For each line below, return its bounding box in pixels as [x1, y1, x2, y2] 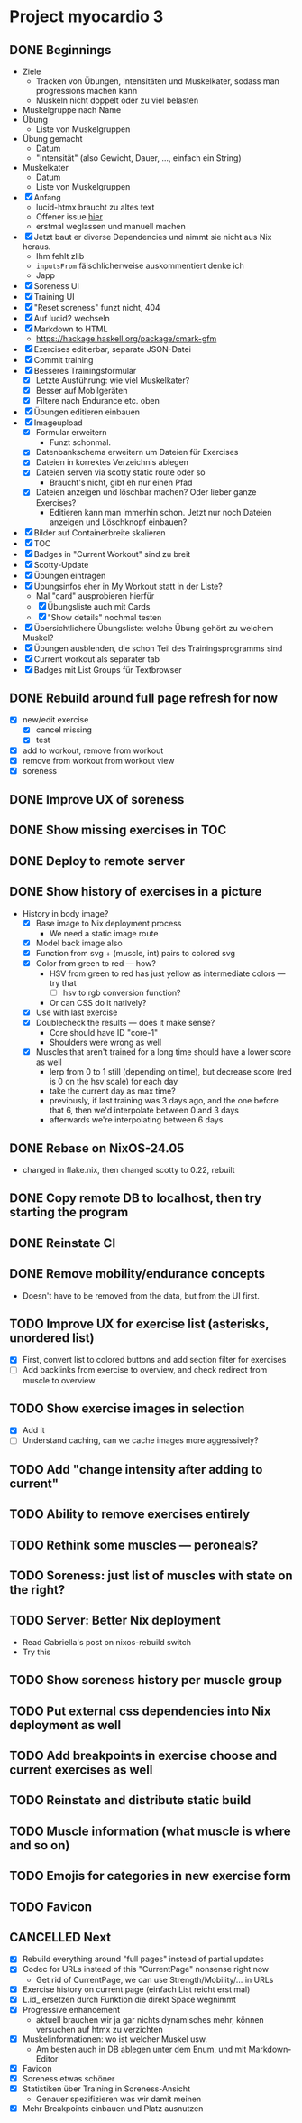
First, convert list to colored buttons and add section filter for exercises [22, 1355, 287, 1365]
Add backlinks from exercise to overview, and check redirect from [22, 1364, 268, 1375]
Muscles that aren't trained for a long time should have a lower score [35, 1047, 291, 1057]
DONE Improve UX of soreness [9, 792, 185, 807]
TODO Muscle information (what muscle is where [9, 1823, 291, 1839]
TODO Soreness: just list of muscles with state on [9, 1569, 293, 1584]
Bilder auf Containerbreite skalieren [33, 526, 166, 538]
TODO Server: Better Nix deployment [9, 1613, 221, 1628]
